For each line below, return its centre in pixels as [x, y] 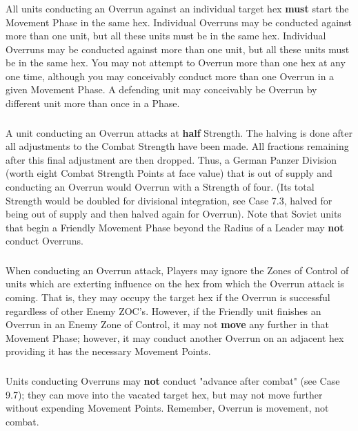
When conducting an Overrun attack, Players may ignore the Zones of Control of [177, 270]
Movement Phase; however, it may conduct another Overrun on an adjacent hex [175, 337]
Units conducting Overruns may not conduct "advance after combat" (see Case [173, 380]
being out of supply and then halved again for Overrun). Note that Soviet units [173, 214]
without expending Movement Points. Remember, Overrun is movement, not [167, 408]
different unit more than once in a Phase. [93, 103]
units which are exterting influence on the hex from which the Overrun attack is [175, 284]
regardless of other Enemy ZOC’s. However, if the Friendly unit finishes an [163, 310]
